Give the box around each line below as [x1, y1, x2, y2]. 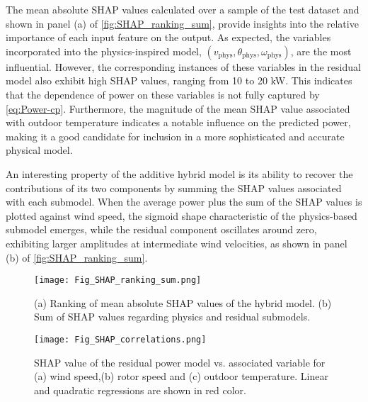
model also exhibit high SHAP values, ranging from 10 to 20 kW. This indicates [6, 73, 352, 88]
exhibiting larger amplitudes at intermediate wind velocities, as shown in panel [6, 235, 347, 250]
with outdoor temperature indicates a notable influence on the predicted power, [6, 115, 351, 130]
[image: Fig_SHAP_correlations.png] [34, 334, 207, 345]
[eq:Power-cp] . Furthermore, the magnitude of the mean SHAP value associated [6, 101, 350, 116]
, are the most [290, 43, 352, 58]
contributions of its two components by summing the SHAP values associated [6, 180, 342, 195]
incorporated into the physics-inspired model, [6, 43, 202, 58]
